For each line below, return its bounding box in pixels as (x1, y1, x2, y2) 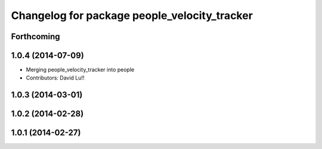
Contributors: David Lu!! (26, 74, 85, 81)
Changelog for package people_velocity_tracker (11, 9, 253, 22)
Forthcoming (11, 31, 60, 42)
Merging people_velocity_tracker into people (26, 66, 135, 74)
